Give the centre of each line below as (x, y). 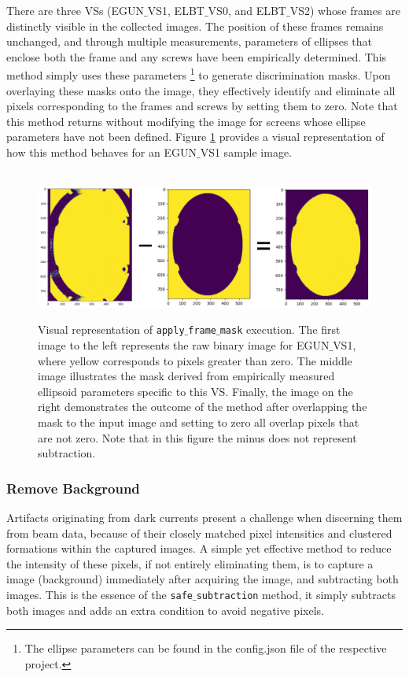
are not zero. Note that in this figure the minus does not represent (197, 437)
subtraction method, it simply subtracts (296, 594)
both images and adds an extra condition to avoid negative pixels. (165, 610)
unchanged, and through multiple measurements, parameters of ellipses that (189, 41)
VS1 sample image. (246, 152)
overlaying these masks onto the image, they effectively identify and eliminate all (201, 90)
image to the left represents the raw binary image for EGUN (184, 345)
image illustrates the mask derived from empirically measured (186, 376)
